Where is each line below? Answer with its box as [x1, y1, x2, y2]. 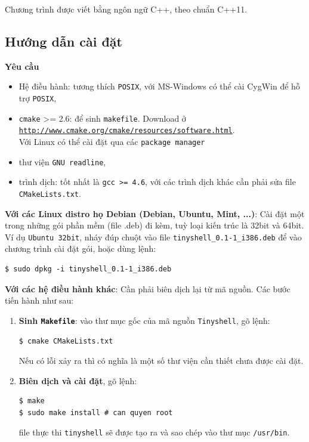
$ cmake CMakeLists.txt [18, 336, 113, 345]
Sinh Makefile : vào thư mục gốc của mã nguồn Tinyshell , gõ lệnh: [18, 314, 270, 326]
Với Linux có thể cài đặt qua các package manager [18, 135, 205, 148]
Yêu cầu [5, 60, 39, 72]
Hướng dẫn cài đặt [5, 32, 122, 50]
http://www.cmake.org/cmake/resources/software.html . [18, 123, 235, 136]
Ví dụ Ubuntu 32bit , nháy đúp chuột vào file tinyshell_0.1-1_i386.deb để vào [5, 230, 302, 243]
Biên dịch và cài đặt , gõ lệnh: [18, 374, 137, 387]
